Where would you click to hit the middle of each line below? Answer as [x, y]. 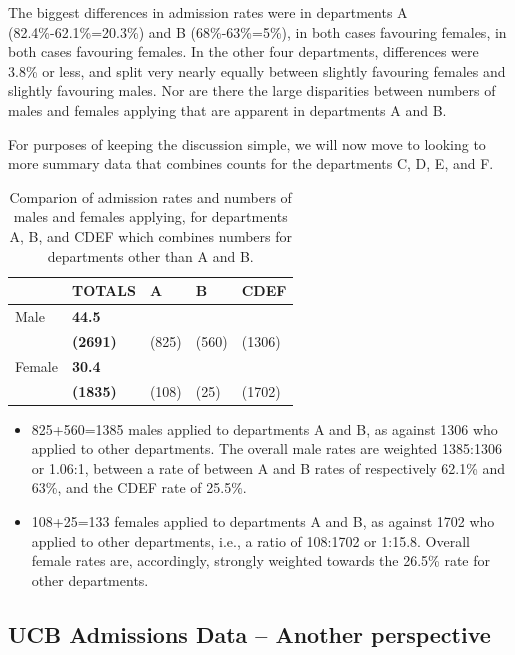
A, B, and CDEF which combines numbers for [150, 235]
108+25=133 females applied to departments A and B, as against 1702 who [263, 520]
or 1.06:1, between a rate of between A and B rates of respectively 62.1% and [268, 467]
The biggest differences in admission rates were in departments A [208, 12]
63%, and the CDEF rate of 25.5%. [139, 487]
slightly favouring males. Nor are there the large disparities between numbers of [252, 90]
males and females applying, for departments [150, 216]
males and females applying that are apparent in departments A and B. [227, 109]
